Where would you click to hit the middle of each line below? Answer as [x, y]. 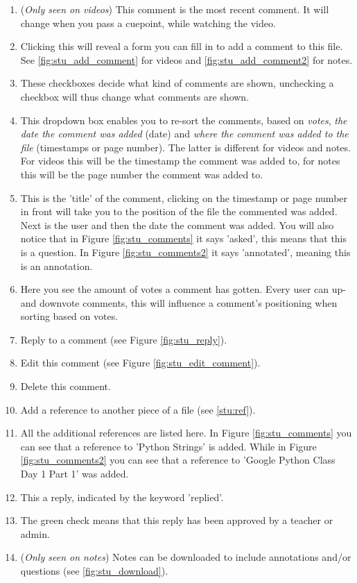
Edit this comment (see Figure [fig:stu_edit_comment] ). [140, 363]
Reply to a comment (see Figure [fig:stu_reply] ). [124, 339]
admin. [35, 533]
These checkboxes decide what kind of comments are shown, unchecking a [177, 83]
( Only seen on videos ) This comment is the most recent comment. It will [175, 9]
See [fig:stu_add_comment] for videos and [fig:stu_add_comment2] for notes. [186, 59]
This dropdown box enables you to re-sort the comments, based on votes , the [184, 120]
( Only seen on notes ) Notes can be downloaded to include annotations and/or [186, 557]
